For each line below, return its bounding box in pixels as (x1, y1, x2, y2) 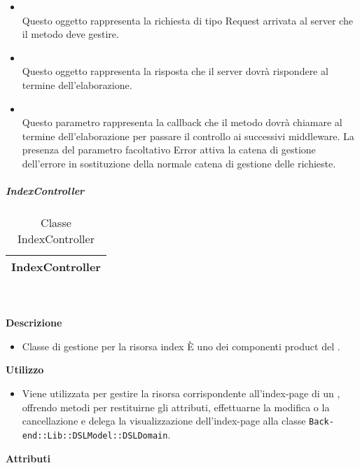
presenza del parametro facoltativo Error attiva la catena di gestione (22, 142, 316, 157)
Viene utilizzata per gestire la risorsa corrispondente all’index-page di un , (22, 386, 340, 401)
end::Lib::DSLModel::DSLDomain (22, 430, 168, 441)
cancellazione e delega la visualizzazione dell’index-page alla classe (22, 413, 306, 428)
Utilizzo (6, 362, 44, 377)
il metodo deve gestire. (22, 27, 119, 41)
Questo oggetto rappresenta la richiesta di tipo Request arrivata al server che (22, 13, 353, 27)
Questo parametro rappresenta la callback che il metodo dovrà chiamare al (22, 115, 342, 130)
